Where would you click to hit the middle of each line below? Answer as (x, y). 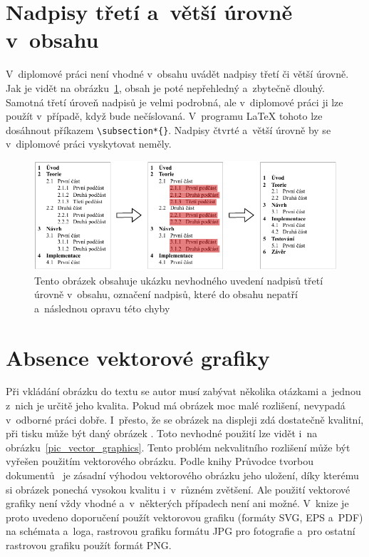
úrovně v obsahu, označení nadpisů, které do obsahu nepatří (166, 294)
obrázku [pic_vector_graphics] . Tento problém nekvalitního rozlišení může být (178, 447)
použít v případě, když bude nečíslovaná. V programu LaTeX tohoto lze (164, 116)
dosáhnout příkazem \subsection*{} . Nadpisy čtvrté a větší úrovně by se (168, 129)
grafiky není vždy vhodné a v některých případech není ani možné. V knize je (177, 503)
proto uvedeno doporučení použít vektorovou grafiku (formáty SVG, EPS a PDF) (184, 517)
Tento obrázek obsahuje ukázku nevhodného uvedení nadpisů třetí (179, 280)
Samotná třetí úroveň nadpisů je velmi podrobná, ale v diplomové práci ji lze (175, 102)
